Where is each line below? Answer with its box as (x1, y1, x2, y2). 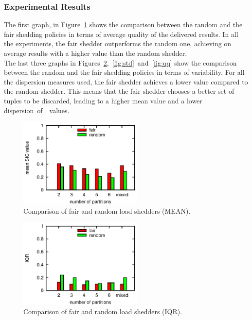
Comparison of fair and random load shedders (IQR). (23, 306, 182, 316)
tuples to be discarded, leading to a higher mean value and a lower (4, 95, 202, 105)
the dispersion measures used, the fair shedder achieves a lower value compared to (4, 76, 248, 86)
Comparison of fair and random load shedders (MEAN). (23, 205, 191, 216)
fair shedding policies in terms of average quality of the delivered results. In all (4, 29, 238, 39)
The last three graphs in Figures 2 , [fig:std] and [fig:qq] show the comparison (4, 57, 237, 67)
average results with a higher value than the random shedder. (4, 48, 187, 58)
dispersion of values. (4, 105, 70, 115)
